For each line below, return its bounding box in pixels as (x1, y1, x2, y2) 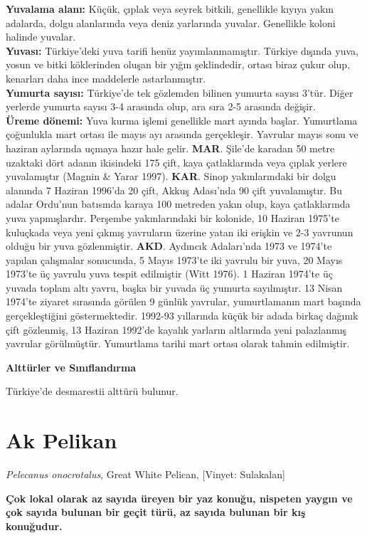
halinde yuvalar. (6, 29, 76, 44)
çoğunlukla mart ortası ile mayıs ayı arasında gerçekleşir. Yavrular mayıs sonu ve (6, 127, 358, 142)
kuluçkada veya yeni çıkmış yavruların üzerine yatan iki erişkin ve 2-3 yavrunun (6, 224, 353, 239)
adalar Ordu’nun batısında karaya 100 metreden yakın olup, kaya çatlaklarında (6, 196, 351, 211)
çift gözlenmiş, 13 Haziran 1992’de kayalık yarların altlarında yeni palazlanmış (6, 322, 347, 337)
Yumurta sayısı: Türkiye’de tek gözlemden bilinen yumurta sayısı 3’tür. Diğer (6, 85, 353, 100)
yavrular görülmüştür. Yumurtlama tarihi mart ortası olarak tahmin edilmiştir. (6, 336, 350, 351)
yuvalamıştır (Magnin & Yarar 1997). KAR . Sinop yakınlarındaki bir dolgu (6, 169, 336, 184)
